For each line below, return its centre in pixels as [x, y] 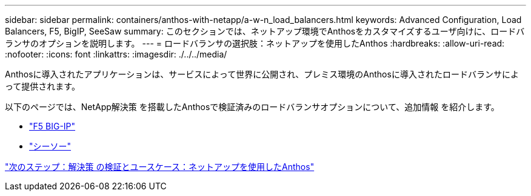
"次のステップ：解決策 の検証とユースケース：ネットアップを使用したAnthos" [160, 167]
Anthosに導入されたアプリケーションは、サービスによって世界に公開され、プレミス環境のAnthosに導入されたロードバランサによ [262, 74]
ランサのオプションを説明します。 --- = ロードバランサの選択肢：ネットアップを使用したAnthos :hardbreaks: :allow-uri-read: [255, 43]
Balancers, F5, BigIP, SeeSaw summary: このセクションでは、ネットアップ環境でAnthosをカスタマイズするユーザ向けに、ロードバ [265, 31]
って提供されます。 [42, 86]
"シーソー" [50, 146]
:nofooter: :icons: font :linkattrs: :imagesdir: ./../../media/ [116, 54]
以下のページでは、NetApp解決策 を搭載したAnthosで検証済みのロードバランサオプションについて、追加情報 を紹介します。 [252, 107]
